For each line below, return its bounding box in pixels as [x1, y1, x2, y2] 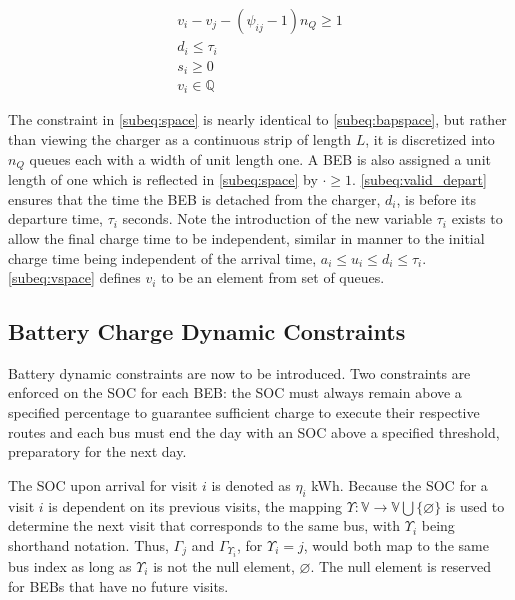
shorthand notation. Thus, [8, 534, 169, 555]
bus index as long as [8, 555, 132, 576]
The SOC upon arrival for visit [8, 474, 198, 495]
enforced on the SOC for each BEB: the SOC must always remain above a [8, 382, 462, 403]
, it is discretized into [365, 129, 495, 150]
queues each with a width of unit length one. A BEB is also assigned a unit [29, 148, 491, 169]
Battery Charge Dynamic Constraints [8, 316, 406, 347]
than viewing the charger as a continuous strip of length [8, 129, 351, 150]
